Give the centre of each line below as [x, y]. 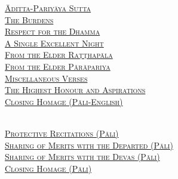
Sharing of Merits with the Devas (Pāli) [82, 157]
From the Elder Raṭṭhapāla [59, 55]
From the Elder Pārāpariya [58, 66]
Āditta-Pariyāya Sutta [48, 8]
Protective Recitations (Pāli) [62, 133]
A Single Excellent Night [54, 43]
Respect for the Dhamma [53, 31]
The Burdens [29, 19]
